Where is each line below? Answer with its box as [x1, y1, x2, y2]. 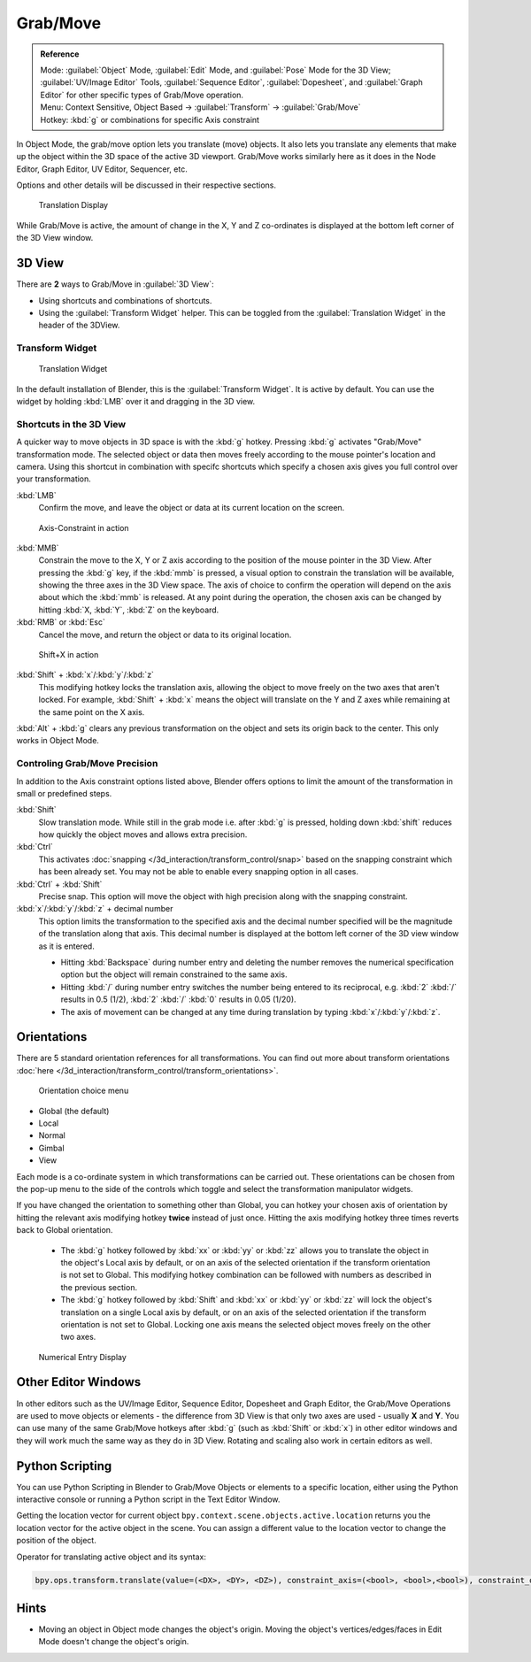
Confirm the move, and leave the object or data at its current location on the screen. [38, 503, 345, 513]
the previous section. [60, 1281, 137, 1292]
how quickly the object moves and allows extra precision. [38, 829, 248, 840]
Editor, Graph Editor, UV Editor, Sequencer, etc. [16, 164, 188, 174]
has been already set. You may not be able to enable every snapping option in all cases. [38, 866, 358, 877]
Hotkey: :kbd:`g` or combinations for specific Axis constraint [40, 114, 260, 125]
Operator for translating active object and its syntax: [16, 1551, 207, 1562]
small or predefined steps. [16, 788, 112, 798]
